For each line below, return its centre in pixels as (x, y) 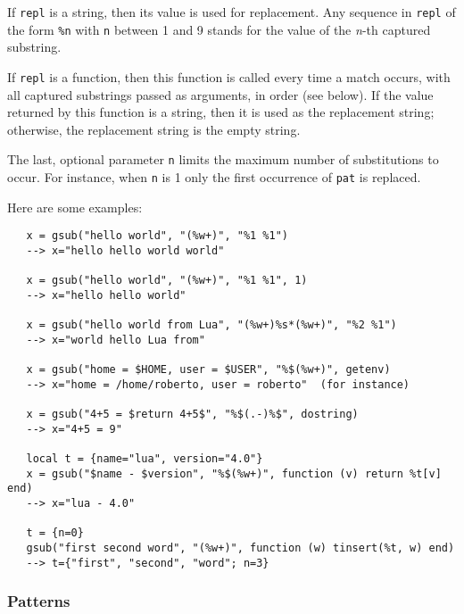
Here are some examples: (75, 207)
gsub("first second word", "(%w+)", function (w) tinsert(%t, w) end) (240, 548)
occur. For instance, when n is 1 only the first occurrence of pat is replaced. (214, 177)
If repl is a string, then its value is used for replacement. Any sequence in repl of (232, 12)
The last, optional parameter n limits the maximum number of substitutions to (223, 159)
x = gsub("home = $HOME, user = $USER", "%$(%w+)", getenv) (208, 370)
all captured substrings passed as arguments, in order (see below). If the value (220, 94)
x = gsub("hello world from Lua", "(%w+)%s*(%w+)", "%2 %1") (211, 325)
